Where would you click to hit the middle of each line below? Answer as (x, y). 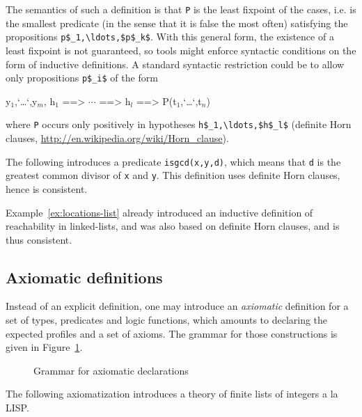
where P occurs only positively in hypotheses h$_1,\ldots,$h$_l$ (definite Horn (179, 124)
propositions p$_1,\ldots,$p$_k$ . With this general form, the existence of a (170, 37)
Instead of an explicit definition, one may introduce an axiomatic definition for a (177, 306)
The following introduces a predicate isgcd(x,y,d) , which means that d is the (173, 161)
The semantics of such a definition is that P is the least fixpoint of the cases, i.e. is (181, 9)
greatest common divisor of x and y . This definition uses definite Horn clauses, (173, 175)
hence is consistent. (47, 188)
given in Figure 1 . (44, 347)
